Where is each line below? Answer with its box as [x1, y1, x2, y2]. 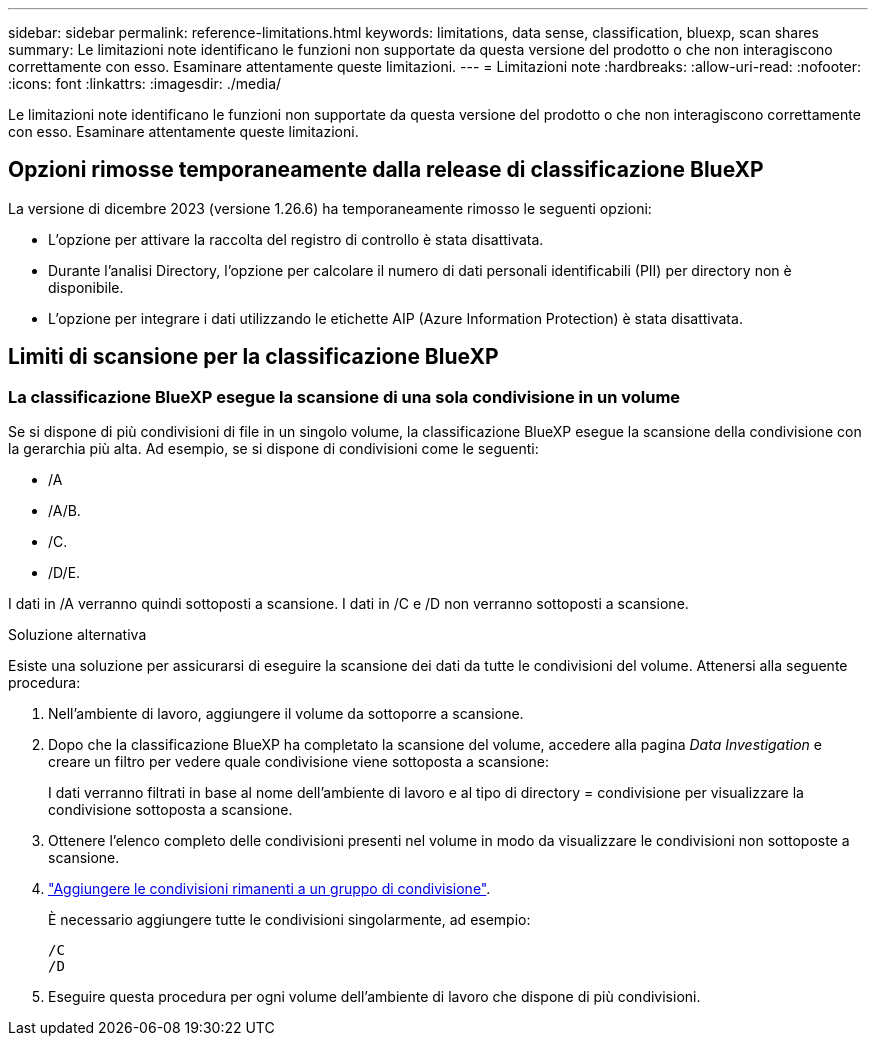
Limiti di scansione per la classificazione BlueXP [8, 344, 499, 370]
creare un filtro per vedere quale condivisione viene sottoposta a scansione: [48, 753, 550, 771]
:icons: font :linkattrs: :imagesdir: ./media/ [8, 75, 282, 92]
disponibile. [48, 278, 124, 296]
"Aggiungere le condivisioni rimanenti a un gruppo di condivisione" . [48, 880, 491, 898]
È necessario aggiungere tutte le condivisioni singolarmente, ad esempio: [48, 911, 531, 929]
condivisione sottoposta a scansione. [48, 801, 293, 819]
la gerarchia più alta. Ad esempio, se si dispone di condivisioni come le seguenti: [8, 440, 539, 458]
